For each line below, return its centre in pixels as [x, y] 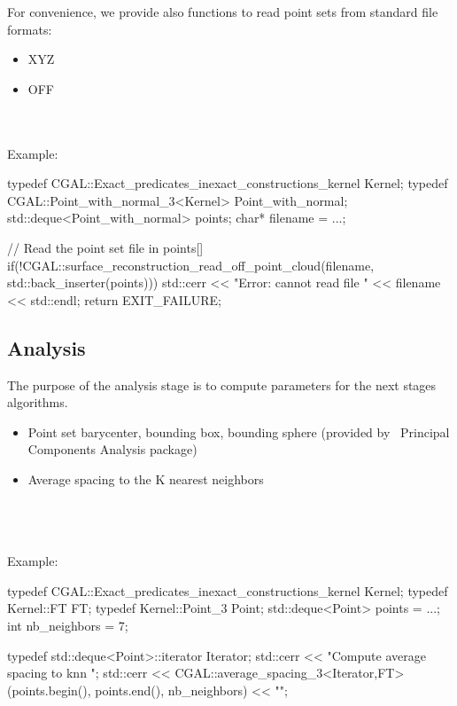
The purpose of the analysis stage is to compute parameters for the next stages [222, 384]
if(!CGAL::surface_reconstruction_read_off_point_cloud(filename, [191, 265]
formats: [30, 29]
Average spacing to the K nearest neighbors [146, 479]
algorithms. [38, 402]
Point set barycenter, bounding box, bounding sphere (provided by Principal [239, 431]
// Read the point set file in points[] [105, 247]
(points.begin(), [49, 690]
